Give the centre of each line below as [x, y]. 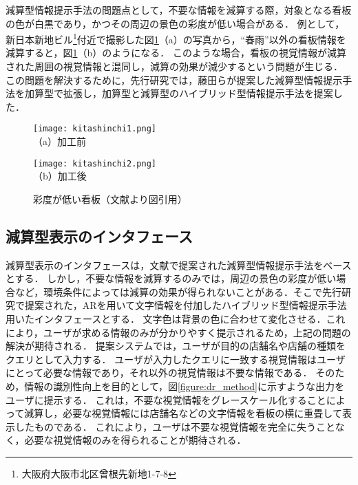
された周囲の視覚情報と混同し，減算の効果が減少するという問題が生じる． [174, 66]
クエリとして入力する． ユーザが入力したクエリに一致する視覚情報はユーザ [176, 359]
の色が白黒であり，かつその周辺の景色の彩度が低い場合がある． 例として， [175, 23]
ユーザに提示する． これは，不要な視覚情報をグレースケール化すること [166, 399]
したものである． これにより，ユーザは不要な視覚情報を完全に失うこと [175, 426]
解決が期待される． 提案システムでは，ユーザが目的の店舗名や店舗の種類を [176, 346]
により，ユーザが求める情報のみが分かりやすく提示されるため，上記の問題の [178, 332]
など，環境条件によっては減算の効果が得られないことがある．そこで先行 [178, 291]
